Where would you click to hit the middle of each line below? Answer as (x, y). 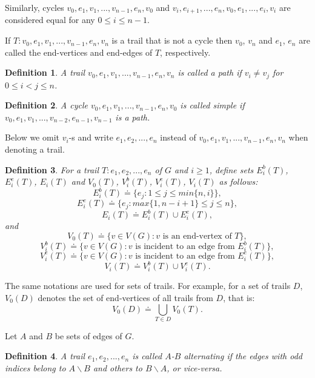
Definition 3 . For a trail (52, 169)
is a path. (133, 117)
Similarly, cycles (35, 7)
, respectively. (185, 52)
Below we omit (32, 137)
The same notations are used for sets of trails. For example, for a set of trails (148, 286)
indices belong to (35, 368)
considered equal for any (50, 20)
